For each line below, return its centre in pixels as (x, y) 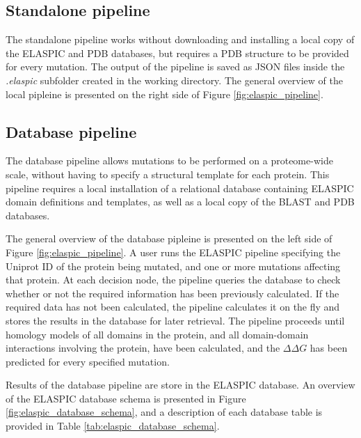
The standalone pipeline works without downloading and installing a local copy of (180, 39)
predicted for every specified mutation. (88, 361)
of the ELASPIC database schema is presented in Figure (126, 398)
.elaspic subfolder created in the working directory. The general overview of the (174, 80)
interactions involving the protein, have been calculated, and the (143, 348)
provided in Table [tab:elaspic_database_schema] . (113, 426)
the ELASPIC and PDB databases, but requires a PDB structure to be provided (177, 53)
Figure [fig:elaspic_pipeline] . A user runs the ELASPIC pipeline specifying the (173, 252)
